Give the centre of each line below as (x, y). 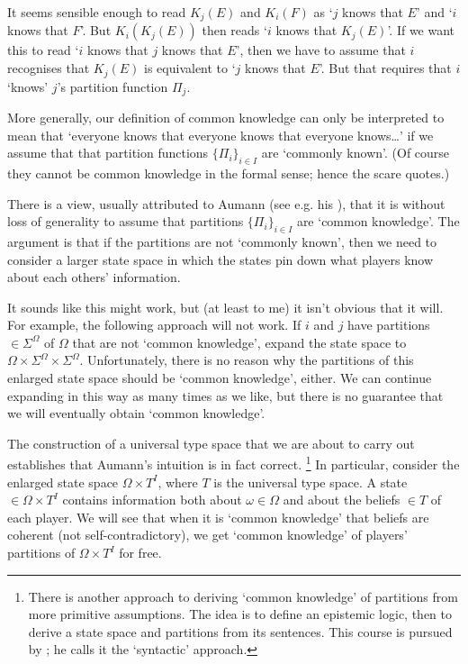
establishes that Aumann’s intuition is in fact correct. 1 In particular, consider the (234, 463)
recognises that (49, 68)
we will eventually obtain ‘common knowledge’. (136, 413)
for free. (140, 553)
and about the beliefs (342, 500)
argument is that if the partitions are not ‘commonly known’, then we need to (222, 241)
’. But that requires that (385, 68)
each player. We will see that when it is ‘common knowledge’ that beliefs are (218, 517)
